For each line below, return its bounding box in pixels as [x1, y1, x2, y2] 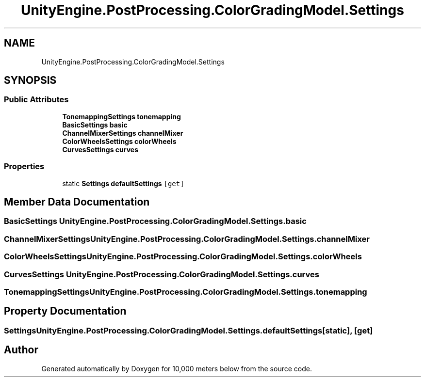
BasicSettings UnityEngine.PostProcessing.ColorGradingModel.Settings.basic [4, 216, 307, 226]
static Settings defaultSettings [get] [62, 179, 184, 188]
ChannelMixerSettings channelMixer [62, 128, 183, 137]
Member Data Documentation [4, 195, 150, 208]
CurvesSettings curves [62, 145, 139, 154]
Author [4, 344, 38, 356]
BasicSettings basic [62, 120, 128, 129]
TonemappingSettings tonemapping [62, 112, 181, 121]
